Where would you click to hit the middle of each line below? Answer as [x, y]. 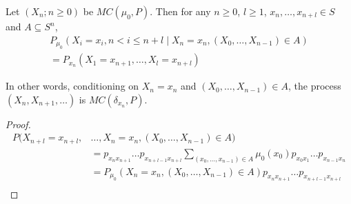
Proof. [18, 124]
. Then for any [180, 11]
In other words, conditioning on [72, 86]
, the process [315, 86]
